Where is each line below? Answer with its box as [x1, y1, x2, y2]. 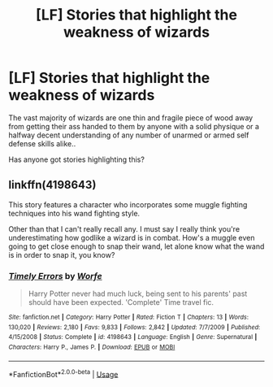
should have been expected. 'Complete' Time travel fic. [28, 298, 214, 307]
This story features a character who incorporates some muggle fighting [8, 199, 248, 209]
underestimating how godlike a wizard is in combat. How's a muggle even [8, 233, 255, 242]
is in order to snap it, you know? [8, 250, 115, 259]
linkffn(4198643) [8, 178, 97, 192]
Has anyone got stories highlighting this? [8, 154, 145, 164]
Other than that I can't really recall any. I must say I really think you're [8, 224, 240, 233]
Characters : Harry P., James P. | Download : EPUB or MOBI [8, 343, 175, 351]
